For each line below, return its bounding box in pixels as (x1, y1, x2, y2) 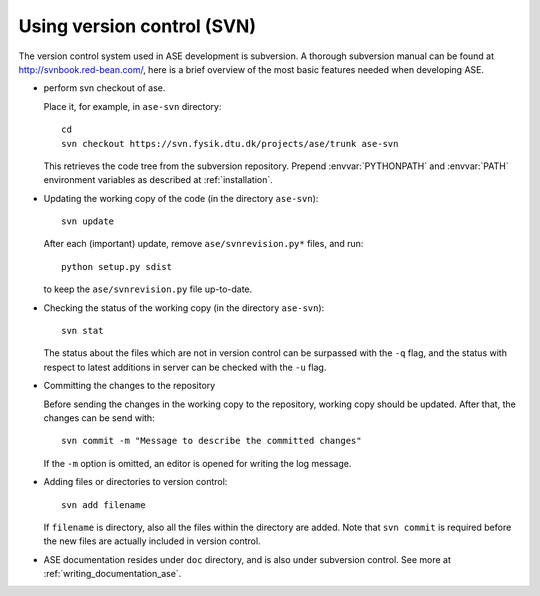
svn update (61, 216, 115, 227)
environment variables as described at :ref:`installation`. (43, 174, 274, 186)
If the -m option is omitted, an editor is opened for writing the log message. (43, 457, 352, 469)
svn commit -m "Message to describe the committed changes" (61, 435, 362, 447)
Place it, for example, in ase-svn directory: (43, 100, 222, 112)
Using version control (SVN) (18, 15, 257, 37)
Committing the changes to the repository (43, 380, 216, 392)
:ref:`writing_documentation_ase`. (43, 568, 182, 580)
